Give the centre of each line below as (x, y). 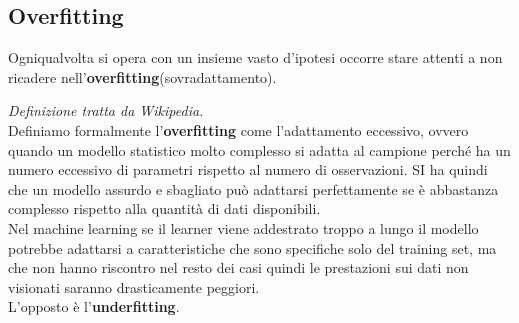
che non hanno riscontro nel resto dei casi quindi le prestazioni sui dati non (238, 267)
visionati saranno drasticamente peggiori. (134, 286)
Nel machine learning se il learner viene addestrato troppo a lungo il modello (243, 227)
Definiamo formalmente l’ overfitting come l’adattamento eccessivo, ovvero (238, 129)
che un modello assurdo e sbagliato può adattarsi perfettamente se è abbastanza (253, 188)
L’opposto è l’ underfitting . (94, 306)
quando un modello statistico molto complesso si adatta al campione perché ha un (259, 149)
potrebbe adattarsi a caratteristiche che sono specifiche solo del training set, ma (252, 247)
